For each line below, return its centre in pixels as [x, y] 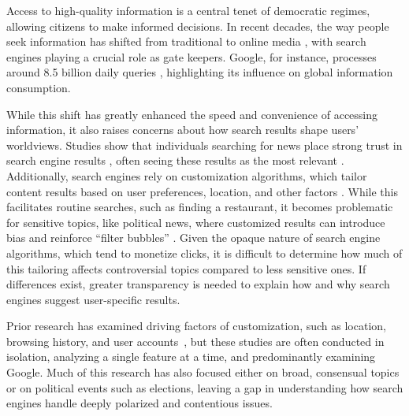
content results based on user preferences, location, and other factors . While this [202, 191]
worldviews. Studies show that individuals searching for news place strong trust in [204, 145]
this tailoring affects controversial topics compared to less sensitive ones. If [186, 268]
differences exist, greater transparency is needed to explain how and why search [198, 284]
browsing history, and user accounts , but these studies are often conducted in [195, 341]
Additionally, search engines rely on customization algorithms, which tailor [187, 175]
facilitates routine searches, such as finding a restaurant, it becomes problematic [200, 207]
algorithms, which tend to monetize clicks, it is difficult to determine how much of [204, 253]
